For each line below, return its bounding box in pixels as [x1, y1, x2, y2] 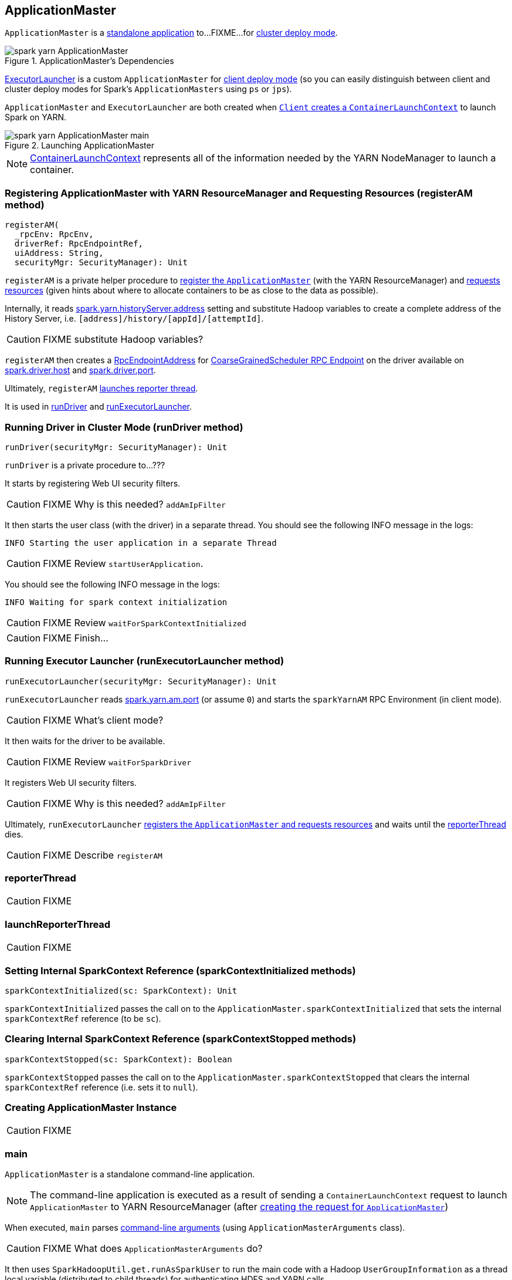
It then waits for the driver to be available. [5, 735, 165, 746]
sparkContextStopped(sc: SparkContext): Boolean [5, 1054, 232, 1064]
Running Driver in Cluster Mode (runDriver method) [5, 421, 243, 433]
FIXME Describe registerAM [43, 849, 162, 861]
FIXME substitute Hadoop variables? [43, 333, 204, 346]
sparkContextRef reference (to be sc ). [5, 1013, 161, 1024]
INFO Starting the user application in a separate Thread [5, 538, 277, 548]
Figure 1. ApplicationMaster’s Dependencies [5, 56, 174, 66]
